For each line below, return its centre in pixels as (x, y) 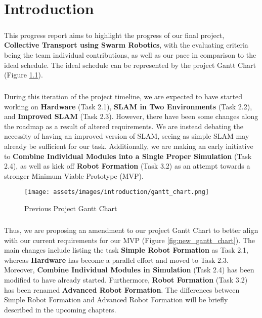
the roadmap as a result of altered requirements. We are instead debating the (124, 126)
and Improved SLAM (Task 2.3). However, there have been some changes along (131, 116)
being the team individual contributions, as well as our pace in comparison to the (130, 54)
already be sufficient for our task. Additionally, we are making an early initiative (129, 146)
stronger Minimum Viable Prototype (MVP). (74, 175)
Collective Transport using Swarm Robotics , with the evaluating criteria (126, 45)
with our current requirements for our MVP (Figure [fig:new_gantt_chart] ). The (129, 240)
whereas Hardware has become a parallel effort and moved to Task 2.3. (116, 260)
